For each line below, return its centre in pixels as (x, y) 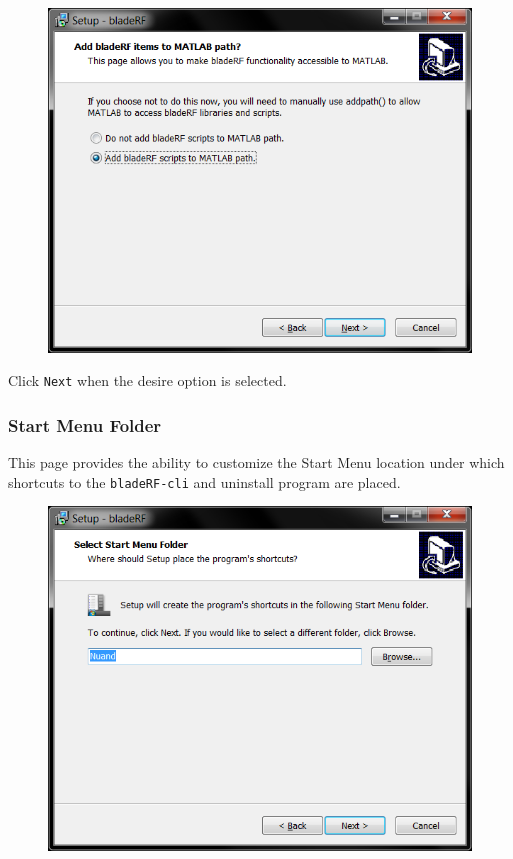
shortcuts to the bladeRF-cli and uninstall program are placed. (204, 481)
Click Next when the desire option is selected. (147, 380)
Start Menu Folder (85, 424)
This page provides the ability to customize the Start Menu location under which (256, 462)
